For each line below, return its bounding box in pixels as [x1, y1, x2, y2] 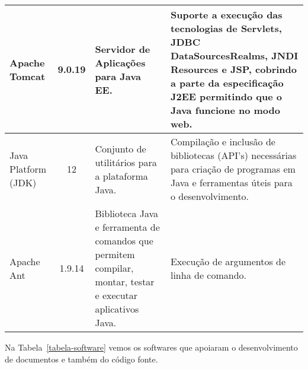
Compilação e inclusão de [170, 135, 275, 148]
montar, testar [95, 275, 155, 288]
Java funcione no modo [170, 103, 281, 117]
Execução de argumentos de [170, 254, 286, 268]
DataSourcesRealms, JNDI [170, 49, 299, 62]
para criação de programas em [170, 162, 296, 176]
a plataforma [95, 168, 148, 183]
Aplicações [95, 55, 146, 69]
